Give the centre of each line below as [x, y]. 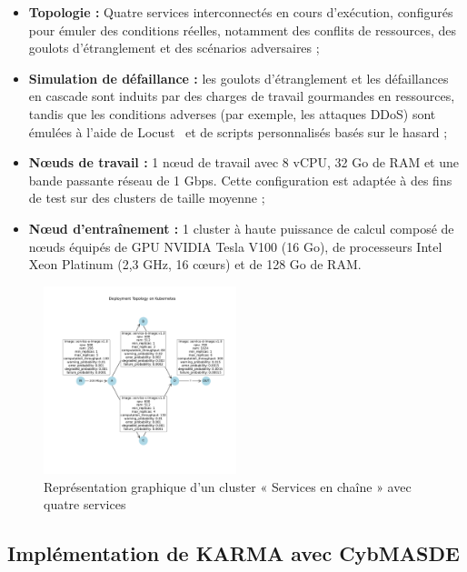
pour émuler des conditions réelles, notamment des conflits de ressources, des [243, 30]
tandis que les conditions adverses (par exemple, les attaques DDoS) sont [232, 113]
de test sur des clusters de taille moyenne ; [147, 198]
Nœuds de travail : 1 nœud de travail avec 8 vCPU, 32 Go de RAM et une [243, 162]
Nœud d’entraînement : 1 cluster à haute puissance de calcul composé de [241, 228]
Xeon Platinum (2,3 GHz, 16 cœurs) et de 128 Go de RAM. [195, 264]
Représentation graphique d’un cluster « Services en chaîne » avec [228, 486]
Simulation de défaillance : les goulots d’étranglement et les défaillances [238, 78]
